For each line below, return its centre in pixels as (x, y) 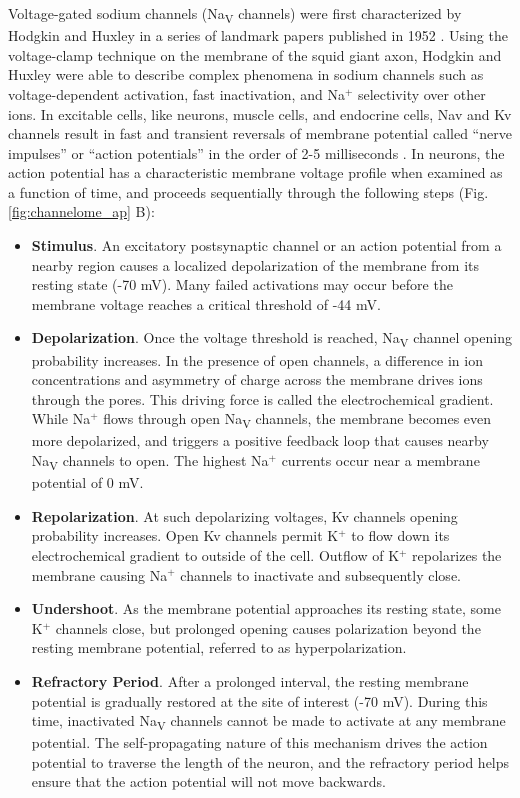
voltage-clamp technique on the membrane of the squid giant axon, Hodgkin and (255, 54)
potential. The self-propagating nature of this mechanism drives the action (259, 742)
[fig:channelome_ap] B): (81, 211)
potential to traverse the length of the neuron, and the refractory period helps (270, 761)
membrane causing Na (99, 574)
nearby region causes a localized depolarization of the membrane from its (255, 264)
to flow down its (400, 535)
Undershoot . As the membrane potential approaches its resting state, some (266, 608)
